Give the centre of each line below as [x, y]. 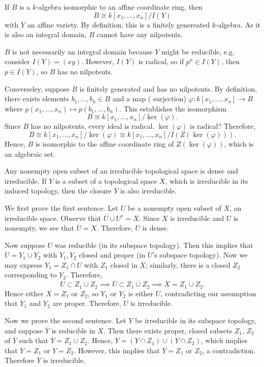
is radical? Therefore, [223, 126]
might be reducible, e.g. [198, 51]
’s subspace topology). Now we [200, 255]
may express [24, 264]
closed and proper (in [112, 255]
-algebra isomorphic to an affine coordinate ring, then [119, 7]
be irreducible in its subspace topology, [195, 320]
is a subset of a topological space [106, 180]
